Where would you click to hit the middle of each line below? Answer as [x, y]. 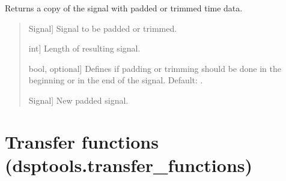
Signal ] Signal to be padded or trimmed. [103, 28]
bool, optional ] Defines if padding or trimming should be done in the [155, 68]
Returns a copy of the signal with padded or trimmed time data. [124, 8]
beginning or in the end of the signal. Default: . [116, 80]
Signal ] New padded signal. [78, 100]
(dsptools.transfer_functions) [129, 165]
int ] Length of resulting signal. [84, 48]
